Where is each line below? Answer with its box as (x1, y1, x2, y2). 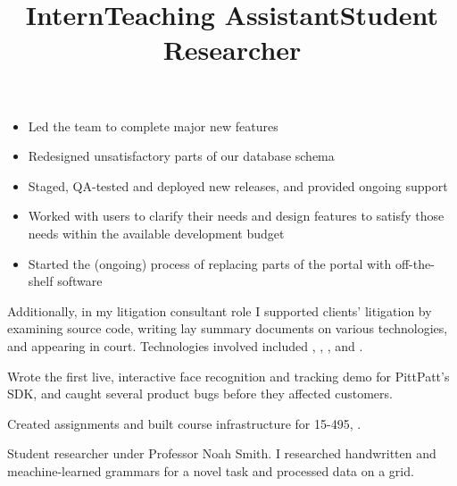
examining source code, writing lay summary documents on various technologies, (7, 319, 448, 338)
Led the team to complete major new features (28, 116, 278, 135)
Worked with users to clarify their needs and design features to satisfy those (28, 206, 445, 225)
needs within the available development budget (28, 223, 285, 242)
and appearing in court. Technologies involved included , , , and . (7, 336, 363, 355)
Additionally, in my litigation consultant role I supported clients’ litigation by (7, 301, 432, 320)
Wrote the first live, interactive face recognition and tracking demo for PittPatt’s (7, 366, 450, 385)
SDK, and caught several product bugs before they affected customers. (7, 384, 393, 403)
